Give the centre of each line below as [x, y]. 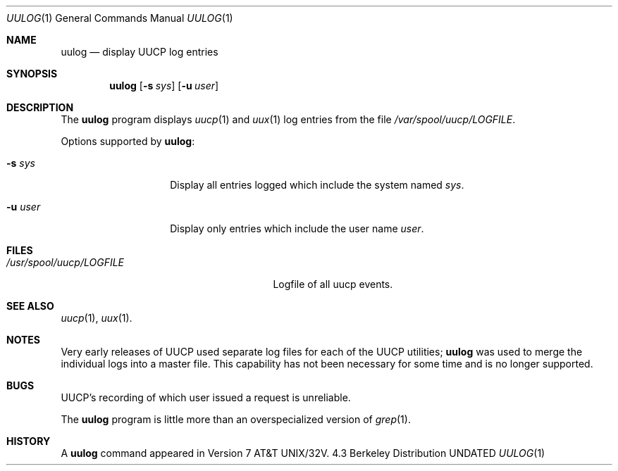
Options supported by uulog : [128, 141]
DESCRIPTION [40, 107]
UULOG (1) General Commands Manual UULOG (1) [120, 18]
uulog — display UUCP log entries [140, 52]
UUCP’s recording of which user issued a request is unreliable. [206, 397]
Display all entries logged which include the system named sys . [317, 185]
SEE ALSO [30, 306]
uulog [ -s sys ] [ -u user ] [164, 86]
